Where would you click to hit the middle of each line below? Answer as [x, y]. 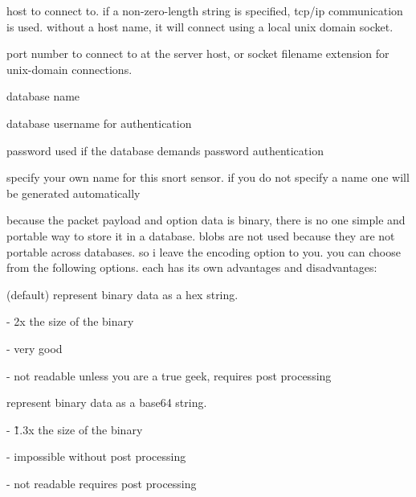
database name [43, 96]
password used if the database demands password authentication [165, 150]
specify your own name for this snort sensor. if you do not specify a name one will [208, 177]
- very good [35, 348]
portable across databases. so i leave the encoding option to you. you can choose [204, 251]
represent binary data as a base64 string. [107, 403]
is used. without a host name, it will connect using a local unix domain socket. [200, 26]
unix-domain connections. [69, 69]
